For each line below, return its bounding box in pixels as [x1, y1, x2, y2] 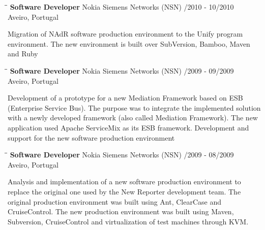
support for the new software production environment [8, 132, 175, 143]
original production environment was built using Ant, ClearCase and [8, 196, 222, 207]
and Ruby [8, 48, 38, 59]
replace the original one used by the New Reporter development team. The [8, 186, 241, 196]
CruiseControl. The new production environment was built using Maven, [8, 206, 234, 217]
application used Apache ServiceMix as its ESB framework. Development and [8, 122, 249, 133]
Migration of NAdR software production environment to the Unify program [8, 28, 243, 39]
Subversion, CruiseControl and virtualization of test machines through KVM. [8, 216, 249, 226]
